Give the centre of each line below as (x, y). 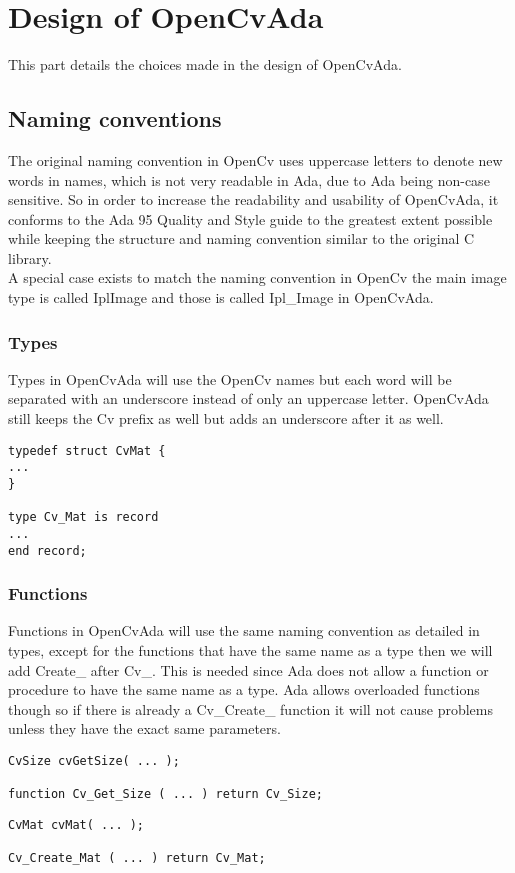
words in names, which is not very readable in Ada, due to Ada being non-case (249, 179)
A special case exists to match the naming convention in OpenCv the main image (257, 277)
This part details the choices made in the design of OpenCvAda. (205, 64)
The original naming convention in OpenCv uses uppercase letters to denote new (255, 159)
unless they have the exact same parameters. (144, 728)
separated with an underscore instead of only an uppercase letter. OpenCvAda (248, 398)
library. (30, 257)
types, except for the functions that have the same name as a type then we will (250, 650)
